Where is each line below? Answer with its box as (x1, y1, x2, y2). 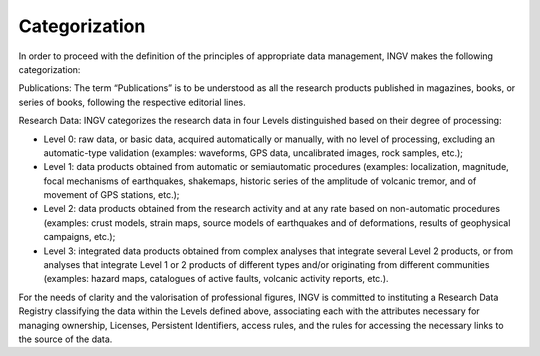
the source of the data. (18, 333, 113, 345)
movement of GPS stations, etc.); (43, 189, 180, 201)
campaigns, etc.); (43, 231, 116, 243)
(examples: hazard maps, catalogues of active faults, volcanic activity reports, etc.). (43, 273, 389, 285)
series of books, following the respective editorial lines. (18, 96, 247, 108)
